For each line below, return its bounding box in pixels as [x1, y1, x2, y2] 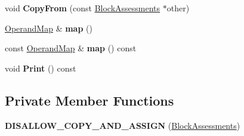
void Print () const [5, 61, 76, 74]
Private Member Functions [5, 91, 174, 109]
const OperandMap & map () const [5, 42, 137, 54]
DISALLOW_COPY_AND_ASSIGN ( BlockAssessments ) [5, 119, 240, 131]
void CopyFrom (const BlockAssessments [5, 2, 160, 14]
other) [166, 2, 190, 14]
